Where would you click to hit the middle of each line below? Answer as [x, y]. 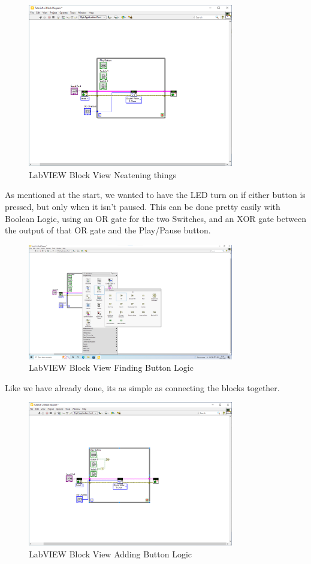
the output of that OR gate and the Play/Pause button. [108, 230]
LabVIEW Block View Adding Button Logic [111, 553]
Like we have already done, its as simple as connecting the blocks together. [142, 387]
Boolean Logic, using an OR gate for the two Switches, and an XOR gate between [155, 218]
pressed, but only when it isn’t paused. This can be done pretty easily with [143, 207]
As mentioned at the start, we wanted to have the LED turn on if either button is [155, 195]
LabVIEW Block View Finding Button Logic [111, 367]
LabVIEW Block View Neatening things [103, 174]
